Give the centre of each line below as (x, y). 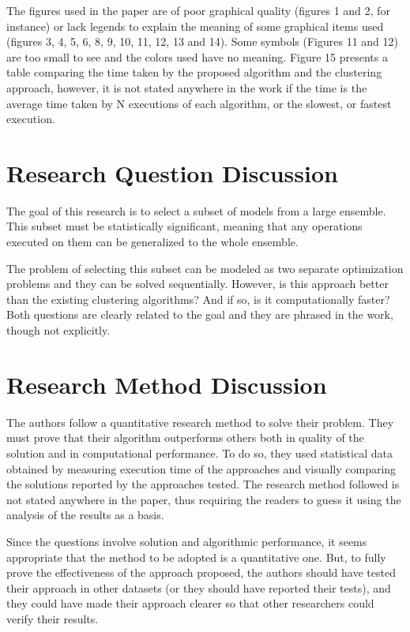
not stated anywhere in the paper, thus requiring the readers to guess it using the (204, 499)
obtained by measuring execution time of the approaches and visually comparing (201, 468)
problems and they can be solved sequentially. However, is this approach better (197, 284)
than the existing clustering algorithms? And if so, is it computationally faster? (198, 299)
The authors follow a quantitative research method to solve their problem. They (200, 422)
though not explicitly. (58, 330)
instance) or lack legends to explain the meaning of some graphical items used (195, 26)
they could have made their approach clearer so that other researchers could (190, 603)
